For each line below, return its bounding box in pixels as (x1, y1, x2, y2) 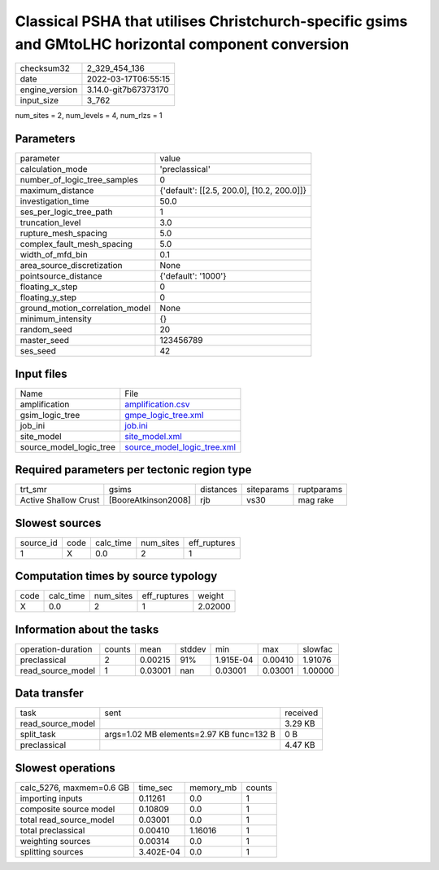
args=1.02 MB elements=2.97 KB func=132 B (104, 729, 276, 740)
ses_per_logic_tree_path (20, 206, 113, 217)
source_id (20, 537, 58, 548)
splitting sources (20, 846, 85, 857)
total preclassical (20, 824, 85, 836)
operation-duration (20, 644, 93, 655)
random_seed (20, 324, 72, 336)
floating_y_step (20, 292, 77, 303)
